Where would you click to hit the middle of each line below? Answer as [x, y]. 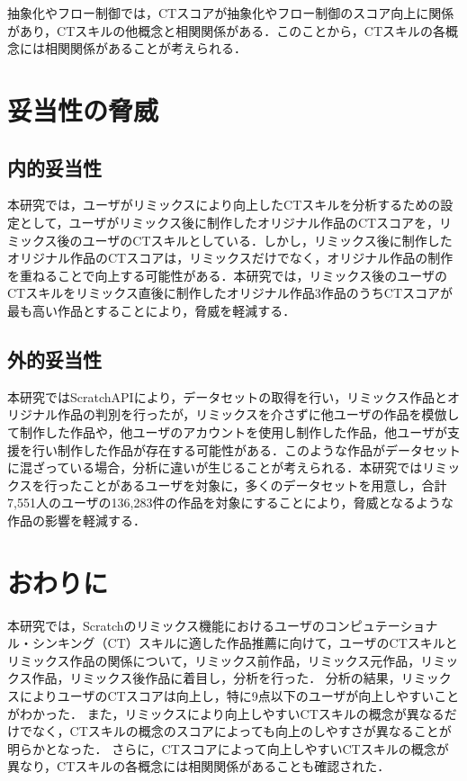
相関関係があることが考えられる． [145, 48]
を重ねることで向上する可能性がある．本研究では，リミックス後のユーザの [227, 275]
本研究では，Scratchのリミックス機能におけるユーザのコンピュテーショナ [223, 625]
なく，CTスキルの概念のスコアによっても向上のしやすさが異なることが [242, 731]
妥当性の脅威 [83, 109]
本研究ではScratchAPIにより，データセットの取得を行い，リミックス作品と [227, 396]
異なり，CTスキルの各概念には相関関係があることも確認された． [199, 766]
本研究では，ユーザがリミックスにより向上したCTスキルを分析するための [224, 205]
